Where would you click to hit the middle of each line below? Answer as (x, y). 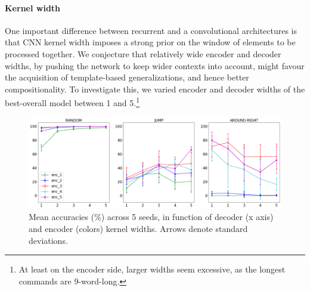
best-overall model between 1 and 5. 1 (72, 102)
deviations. (48, 240)
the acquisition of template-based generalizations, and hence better (127, 77)
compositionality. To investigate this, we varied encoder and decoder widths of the (155, 89)
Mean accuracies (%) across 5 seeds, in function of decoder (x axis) (151, 217)
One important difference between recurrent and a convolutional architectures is (151, 30)
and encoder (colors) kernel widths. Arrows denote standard (138, 228)
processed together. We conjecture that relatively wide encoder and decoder (143, 53)
